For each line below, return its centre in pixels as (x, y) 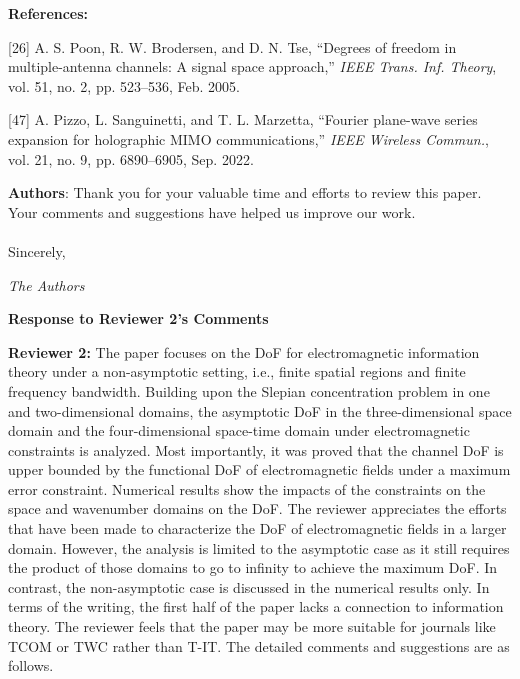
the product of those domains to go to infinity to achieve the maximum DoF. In (253, 567)
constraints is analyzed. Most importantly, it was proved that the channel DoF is (256, 449)
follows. (31, 665)
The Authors (46, 284)
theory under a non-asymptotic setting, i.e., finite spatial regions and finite (237, 371)
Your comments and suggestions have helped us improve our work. (212, 211)
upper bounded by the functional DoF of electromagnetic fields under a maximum (259, 469)
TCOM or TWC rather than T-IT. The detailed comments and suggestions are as (259, 645)
